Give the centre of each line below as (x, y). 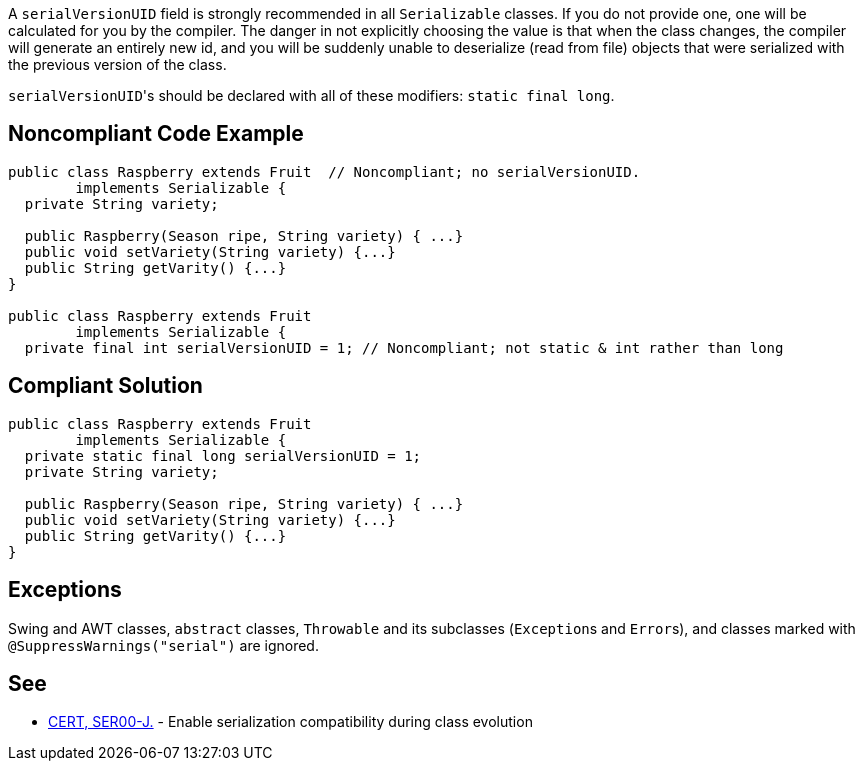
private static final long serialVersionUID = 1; (223, 455)
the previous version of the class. (117, 64)
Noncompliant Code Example (156, 134)
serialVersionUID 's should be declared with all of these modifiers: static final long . (311, 95)
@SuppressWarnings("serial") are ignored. (163, 645)
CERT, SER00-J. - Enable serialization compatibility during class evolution (290, 722)
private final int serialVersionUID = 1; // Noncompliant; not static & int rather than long (404, 347)
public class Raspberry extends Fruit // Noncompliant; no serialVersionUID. (324, 171)
